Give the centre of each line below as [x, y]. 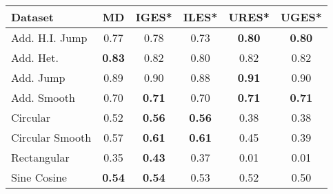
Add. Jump [38, 77]
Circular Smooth [51, 137]
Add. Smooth [43, 97]
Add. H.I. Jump [49, 37]
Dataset [33, 17]
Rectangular [40, 157]
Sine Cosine [39, 177]
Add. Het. [35, 57]
